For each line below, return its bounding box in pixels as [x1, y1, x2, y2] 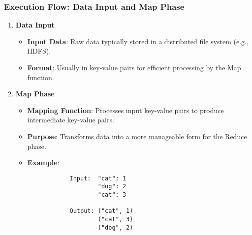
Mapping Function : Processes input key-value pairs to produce [27, 105, 224, 115]
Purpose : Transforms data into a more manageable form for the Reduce [27, 131, 247, 141]
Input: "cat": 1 [69, 175, 126, 182]
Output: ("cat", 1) [69, 207, 133, 215]
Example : [27, 157, 60, 168]
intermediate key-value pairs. [27, 115, 114, 125]
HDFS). [27, 46, 51, 56]
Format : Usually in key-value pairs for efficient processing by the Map [27, 62, 241, 72]
